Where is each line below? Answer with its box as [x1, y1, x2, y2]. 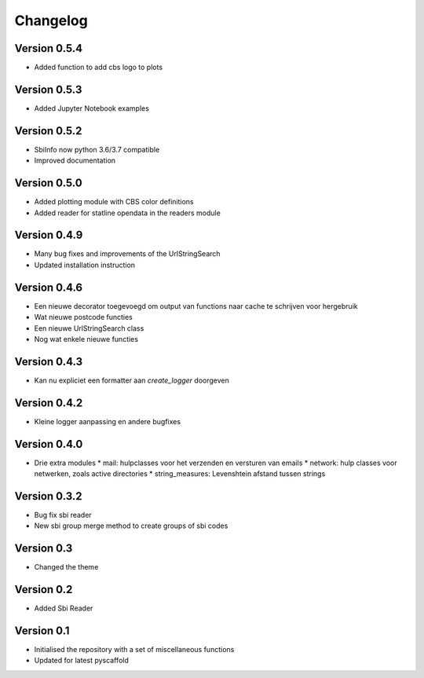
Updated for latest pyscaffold [34, 656, 129, 665]
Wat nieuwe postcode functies [34, 313, 133, 322]
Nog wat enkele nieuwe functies [34, 334, 139, 343]
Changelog [14, 12, 88, 29]
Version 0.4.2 [14, 396, 83, 409]
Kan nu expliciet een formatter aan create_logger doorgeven [34, 376, 229, 385]
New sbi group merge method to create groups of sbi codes [34, 521, 228, 530]
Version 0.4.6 [14, 280, 82, 294]
